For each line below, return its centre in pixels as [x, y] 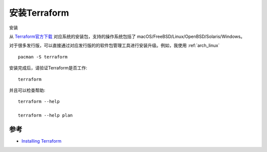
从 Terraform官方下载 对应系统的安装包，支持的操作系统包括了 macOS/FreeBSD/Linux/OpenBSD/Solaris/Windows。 [127, 36]
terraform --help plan [45, 115]
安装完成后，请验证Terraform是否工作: [48, 68]
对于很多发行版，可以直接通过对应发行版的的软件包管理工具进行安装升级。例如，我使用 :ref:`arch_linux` [114, 46]
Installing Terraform [42, 141]
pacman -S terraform [43, 57]
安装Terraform [39, 13]
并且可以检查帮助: [27, 90]
